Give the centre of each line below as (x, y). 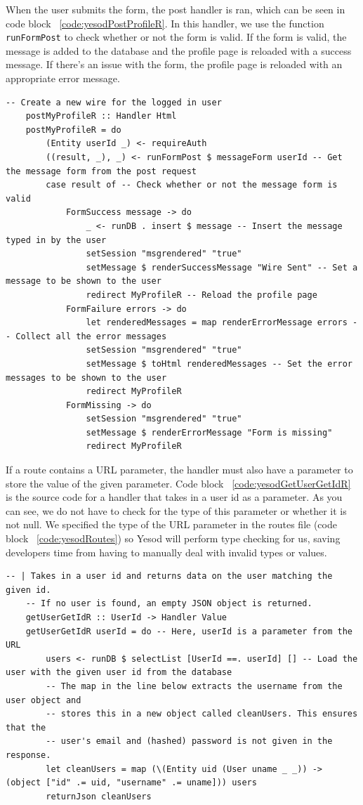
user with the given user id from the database (119, 673)
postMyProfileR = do (73, 130)
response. (28, 755)
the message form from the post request (101, 171)
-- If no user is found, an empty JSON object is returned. (169, 604)
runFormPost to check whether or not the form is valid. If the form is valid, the (176, 37)
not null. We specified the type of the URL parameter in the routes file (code (171, 524)
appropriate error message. (63, 78)
